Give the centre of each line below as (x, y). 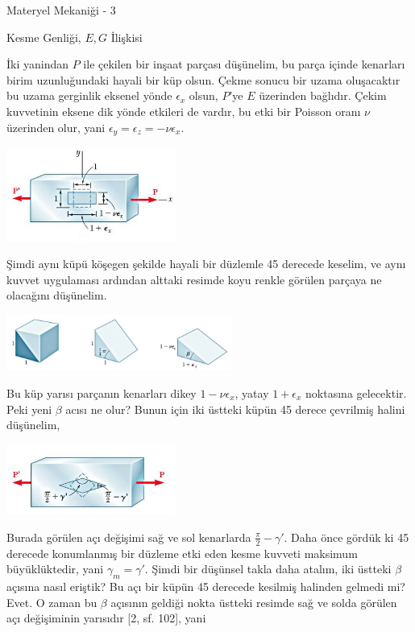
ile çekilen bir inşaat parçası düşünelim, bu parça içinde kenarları (244, 64)
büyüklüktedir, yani (55, 569)
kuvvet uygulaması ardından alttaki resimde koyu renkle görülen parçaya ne (194, 279)
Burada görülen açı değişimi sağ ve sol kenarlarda (129, 537)
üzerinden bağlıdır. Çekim (323, 95)
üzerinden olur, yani (56, 127)
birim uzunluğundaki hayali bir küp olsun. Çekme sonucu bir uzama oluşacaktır (203, 79)
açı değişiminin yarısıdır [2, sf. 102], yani (106, 618)
